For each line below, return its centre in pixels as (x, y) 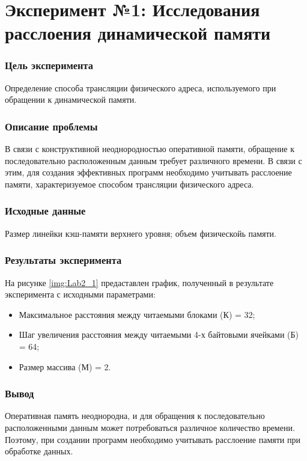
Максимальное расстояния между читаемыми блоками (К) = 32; (137, 314)
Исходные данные (45, 211)
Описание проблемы (51, 126)
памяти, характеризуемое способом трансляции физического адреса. (129, 184)
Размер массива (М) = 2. (65, 366)
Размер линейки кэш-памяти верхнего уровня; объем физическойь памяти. (141, 233)
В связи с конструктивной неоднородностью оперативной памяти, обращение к (150, 149)
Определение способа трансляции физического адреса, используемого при (141, 87)
